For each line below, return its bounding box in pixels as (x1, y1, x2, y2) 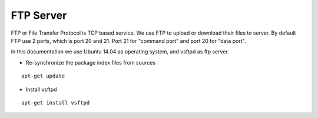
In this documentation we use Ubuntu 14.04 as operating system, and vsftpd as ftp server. (11, 48, 229, 55)
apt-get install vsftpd (21, 99, 90, 106)
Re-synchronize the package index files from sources (25, 59, 156, 66)
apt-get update (21, 73, 65, 79)
